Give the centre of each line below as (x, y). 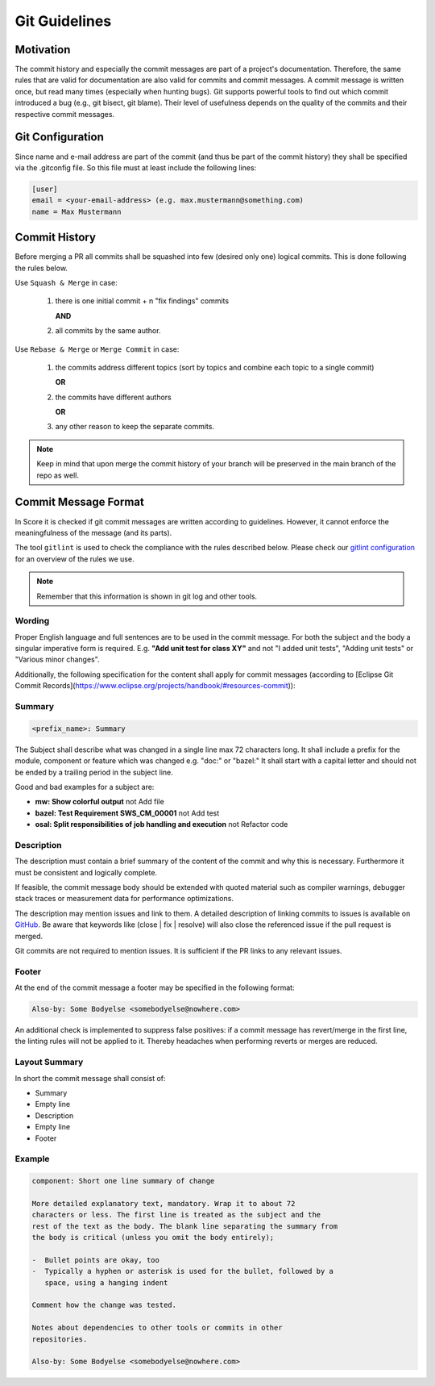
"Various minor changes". (57, 660)
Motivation (43, 50)
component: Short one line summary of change (123, 1181)
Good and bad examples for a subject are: (85, 787)
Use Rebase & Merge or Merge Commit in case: (97, 349)
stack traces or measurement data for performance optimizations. (124, 899)
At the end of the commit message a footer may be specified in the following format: (155, 987)
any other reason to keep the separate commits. (135, 427)
